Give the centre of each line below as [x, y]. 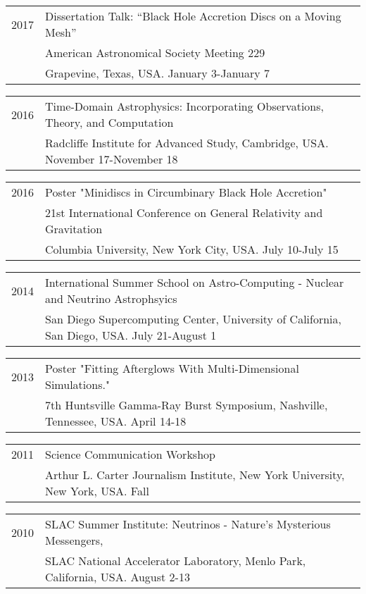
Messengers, [74, 540]
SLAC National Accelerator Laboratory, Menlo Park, [176, 561]
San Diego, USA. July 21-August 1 [131, 335]
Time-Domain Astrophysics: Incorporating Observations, [184, 106]
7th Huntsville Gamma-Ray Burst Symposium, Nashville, [187, 405]
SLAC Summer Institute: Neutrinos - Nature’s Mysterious [188, 524]
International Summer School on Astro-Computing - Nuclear [195, 282]
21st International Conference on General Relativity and [184, 212]
